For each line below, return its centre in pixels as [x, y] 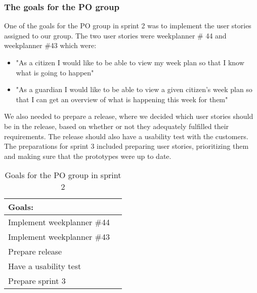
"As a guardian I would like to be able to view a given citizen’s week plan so [134, 89]
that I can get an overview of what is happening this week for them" [122, 99]
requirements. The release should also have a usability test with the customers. [126, 136]
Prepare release [35, 252]
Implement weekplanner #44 [59, 222]
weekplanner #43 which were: [50, 45]
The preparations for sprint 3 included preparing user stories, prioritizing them [126, 146]
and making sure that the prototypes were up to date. [88, 156]
